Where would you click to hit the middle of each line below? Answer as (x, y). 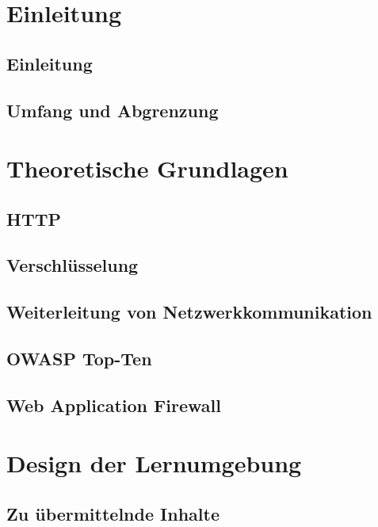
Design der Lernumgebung (154, 463)
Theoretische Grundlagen (147, 168)
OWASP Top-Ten (79, 359)
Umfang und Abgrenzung (113, 110)
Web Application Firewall (114, 405)
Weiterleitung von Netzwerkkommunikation (189, 312)
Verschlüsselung (73, 265)
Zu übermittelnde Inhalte (113, 513)
